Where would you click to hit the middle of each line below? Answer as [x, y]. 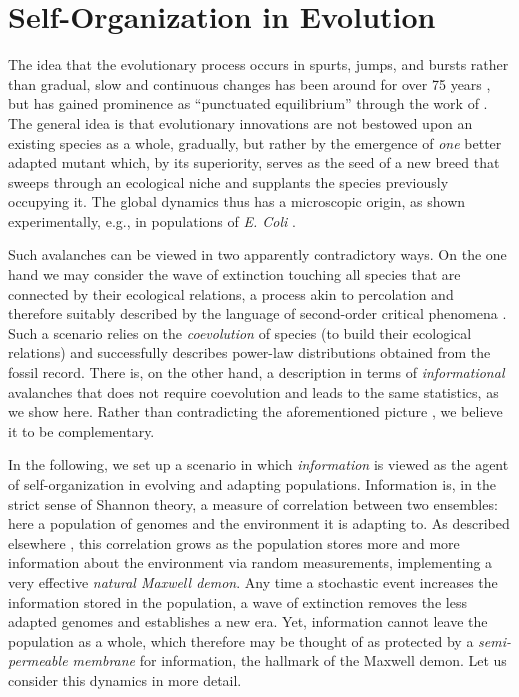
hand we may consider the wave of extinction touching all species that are [234, 274]
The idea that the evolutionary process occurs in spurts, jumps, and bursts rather [258, 64]
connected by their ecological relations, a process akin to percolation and [231, 293]
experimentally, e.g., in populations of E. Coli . [152, 220]
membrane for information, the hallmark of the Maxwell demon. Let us [289, 660]
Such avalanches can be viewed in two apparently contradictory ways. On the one [257, 254]
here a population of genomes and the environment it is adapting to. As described [259, 523]
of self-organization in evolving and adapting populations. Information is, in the [252, 484]
